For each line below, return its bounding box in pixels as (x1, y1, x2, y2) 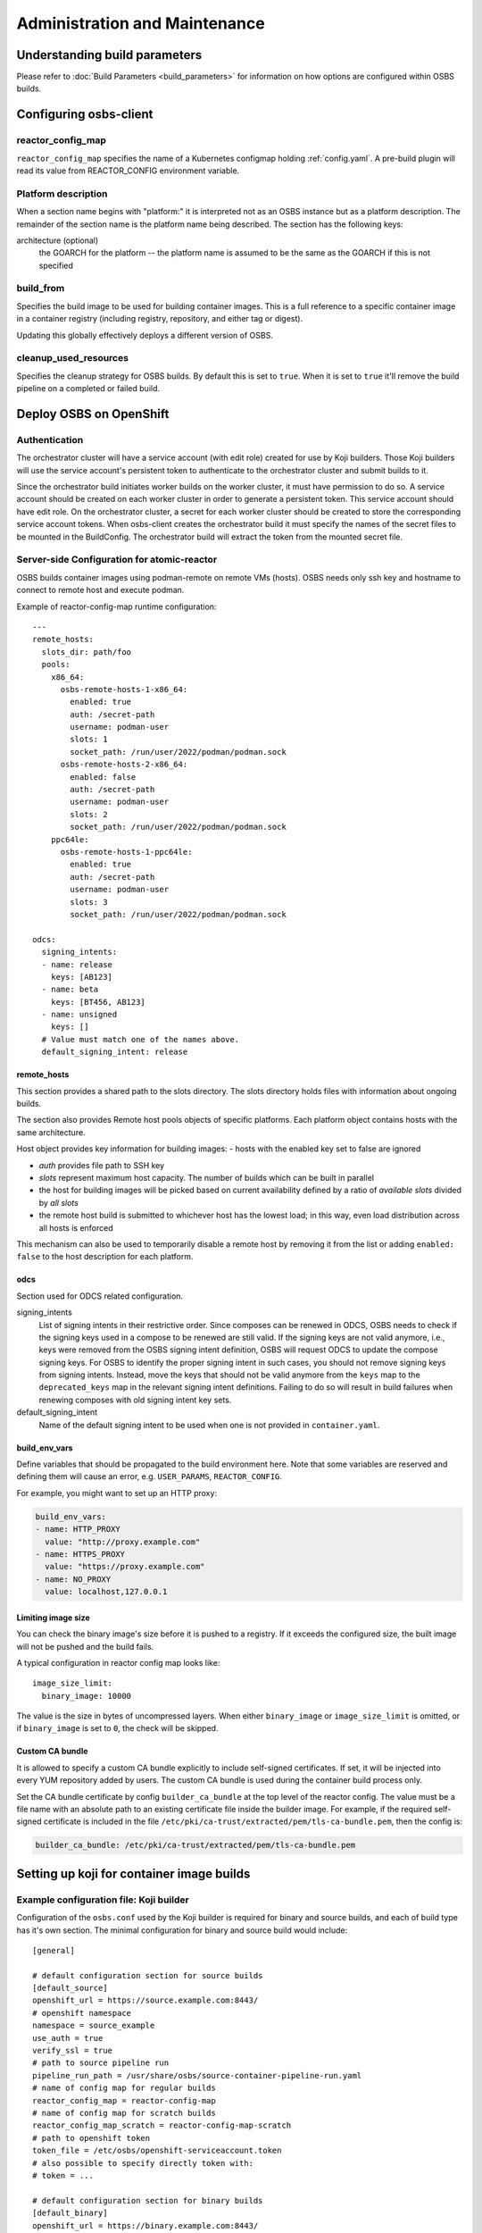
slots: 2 (70, 809, 108, 819)
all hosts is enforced (38, 1222, 113, 1233)
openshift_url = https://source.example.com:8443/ (32, 1995, 259, 2005)
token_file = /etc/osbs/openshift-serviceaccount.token (32, 2145, 282, 2156)
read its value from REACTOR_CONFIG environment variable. (16, 165, 240, 176)
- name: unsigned (41, 1009, 118, 1020)
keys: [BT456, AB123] (50, 997, 146, 1007)
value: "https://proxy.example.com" (45, 1561, 205, 1572)
